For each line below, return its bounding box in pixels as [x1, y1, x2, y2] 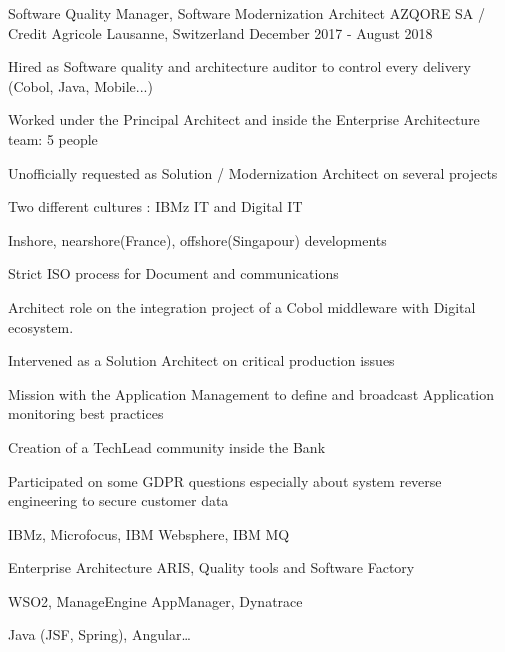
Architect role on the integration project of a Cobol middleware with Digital [8, 296, 476, 317]
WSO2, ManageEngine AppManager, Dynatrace [8, 590, 303, 611]
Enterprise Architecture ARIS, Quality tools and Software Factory [8, 557, 415, 578]
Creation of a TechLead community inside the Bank [8, 436, 326, 457]
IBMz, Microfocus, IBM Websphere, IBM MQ [8, 523, 290, 544]
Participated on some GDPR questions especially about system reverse [8, 470, 442, 491]
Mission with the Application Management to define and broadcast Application [8, 383, 495, 404]
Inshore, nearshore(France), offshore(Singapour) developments [8, 229, 387, 250]
